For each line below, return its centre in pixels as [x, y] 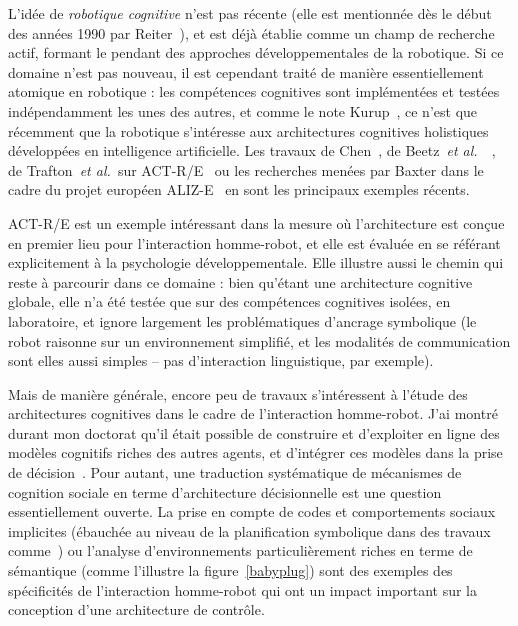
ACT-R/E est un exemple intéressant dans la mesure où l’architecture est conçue [256, 222]
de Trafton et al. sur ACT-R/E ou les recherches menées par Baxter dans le [246, 169]
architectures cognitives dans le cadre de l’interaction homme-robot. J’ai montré [253, 413]
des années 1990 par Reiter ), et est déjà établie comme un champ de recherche [251, 32]
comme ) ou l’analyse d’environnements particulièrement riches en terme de [240, 550]
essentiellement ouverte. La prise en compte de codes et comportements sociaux [252, 511]
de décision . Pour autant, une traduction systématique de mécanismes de [235, 472]
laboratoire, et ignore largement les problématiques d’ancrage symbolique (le [242, 320]
